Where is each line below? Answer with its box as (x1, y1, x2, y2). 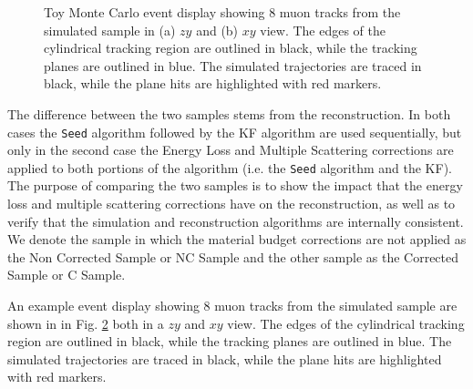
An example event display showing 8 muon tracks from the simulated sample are (7, 296, 458, 315)
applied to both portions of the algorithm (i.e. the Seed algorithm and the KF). (7, 158, 452, 177)
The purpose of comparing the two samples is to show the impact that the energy (7, 176, 463, 195)
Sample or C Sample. (7, 265, 126, 284)
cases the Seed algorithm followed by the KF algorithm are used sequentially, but (7, 122, 462, 141)
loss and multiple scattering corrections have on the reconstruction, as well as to (7, 194, 456, 213)
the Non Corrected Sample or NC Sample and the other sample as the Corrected (7, 247, 459, 266)
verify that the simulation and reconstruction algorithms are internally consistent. (7, 211, 464, 230)
